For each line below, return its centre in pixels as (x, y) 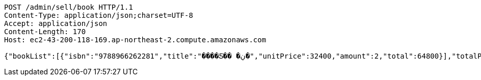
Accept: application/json (56, 23)
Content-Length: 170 (45, 32)
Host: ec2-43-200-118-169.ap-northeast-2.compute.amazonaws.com (135, 40)
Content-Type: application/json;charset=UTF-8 (99, 15)
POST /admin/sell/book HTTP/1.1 (69, 7)
